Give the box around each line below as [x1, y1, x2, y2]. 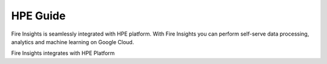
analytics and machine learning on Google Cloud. [11, 38, 134, 45]
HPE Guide [11, 9, 66, 22]
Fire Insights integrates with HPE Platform [11, 50, 115, 57]
